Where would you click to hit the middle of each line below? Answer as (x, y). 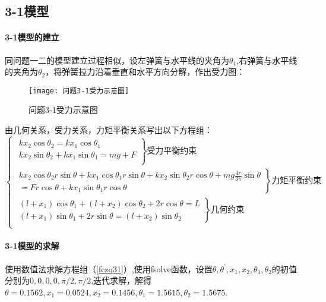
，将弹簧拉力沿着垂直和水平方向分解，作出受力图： (145, 72)
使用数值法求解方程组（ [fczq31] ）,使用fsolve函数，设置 (109, 268)
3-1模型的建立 (32, 37)
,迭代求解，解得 (121, 280)
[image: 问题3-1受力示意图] (79, 91)
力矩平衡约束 (297, 181)
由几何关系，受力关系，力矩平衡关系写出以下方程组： (109, 130)
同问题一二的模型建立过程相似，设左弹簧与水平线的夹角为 (117, 60)
